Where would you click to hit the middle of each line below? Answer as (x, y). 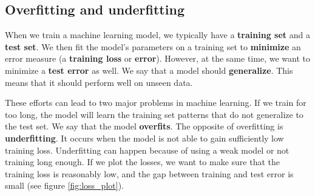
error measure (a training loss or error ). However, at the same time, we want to (157, 58)
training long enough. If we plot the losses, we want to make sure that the (143, 162)
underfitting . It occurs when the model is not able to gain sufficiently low (144, 138)
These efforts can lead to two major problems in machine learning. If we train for (156, 103)
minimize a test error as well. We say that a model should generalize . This (149, 70)
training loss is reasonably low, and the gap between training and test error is (149, 173)
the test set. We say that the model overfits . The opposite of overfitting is (144, 126)
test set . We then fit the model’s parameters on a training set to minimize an (153, 46)
